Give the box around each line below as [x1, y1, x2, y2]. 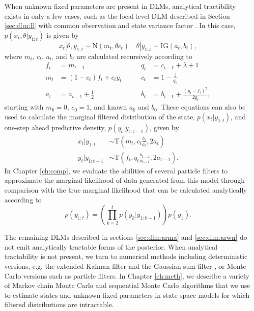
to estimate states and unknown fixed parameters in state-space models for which [4, 289, 250, 300]
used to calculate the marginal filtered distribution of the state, [4, 111, 195, 121]
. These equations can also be [157, 102, 246, 112]
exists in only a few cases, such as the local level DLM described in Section [4, 10, 230, 21]
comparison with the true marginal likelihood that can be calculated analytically [4, 185, 247, 195]
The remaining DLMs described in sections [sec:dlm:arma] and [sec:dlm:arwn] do [4, 232, 247, 242]
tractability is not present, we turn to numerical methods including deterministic [4, 251, 248, 261]
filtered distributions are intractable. [4, 299, 114, 310]
